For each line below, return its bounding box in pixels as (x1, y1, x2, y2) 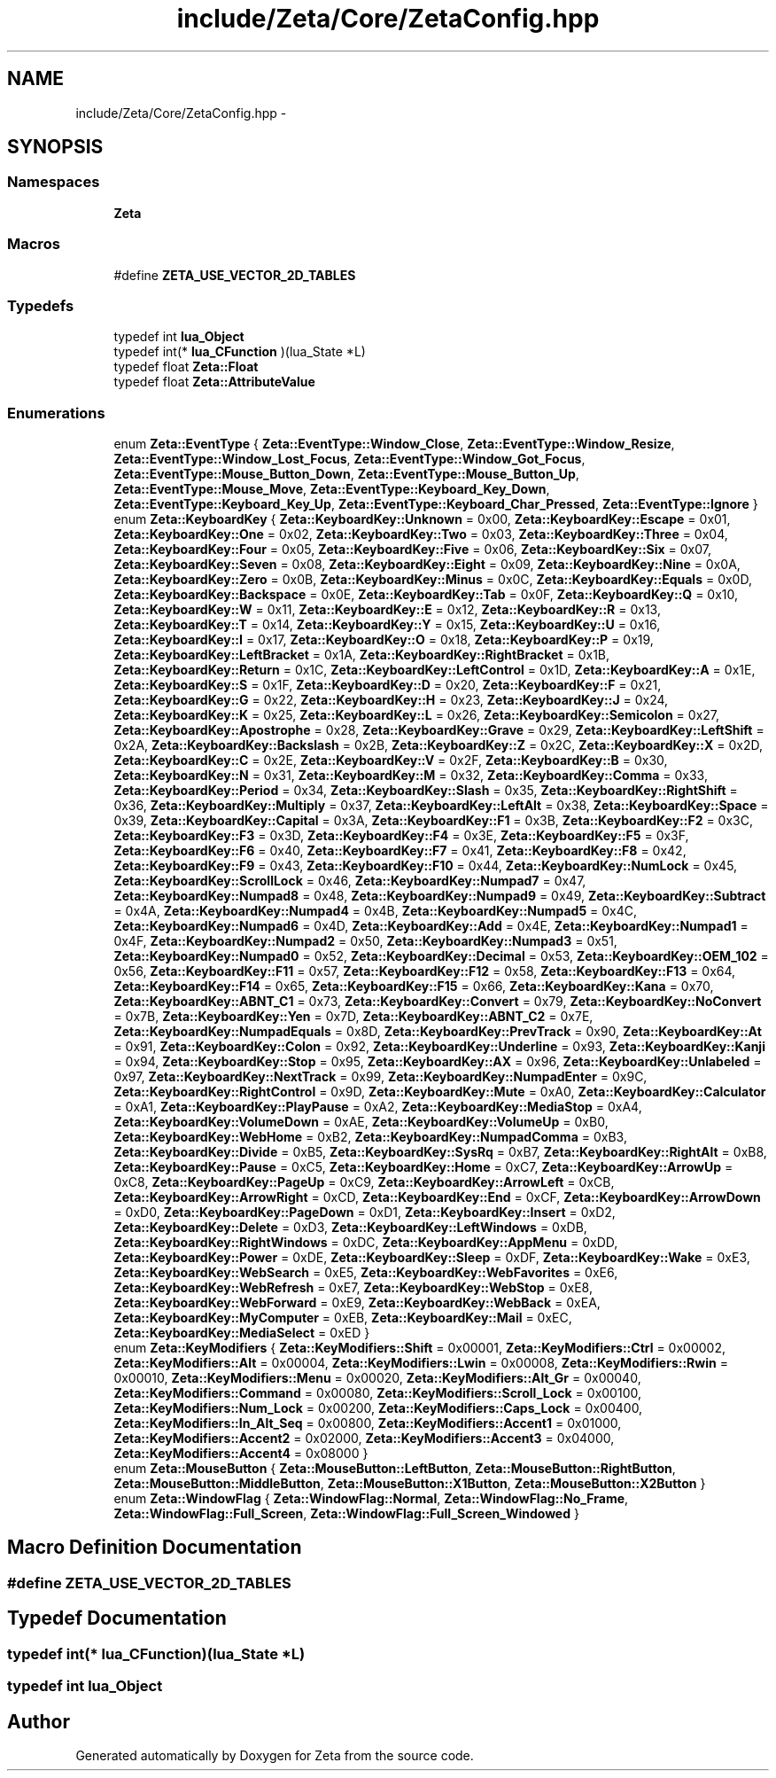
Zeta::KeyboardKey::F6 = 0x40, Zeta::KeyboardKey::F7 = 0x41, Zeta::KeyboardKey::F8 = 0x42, (113, 843, 687, 859)
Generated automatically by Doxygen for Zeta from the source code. (75, 1747, 474, 1763)
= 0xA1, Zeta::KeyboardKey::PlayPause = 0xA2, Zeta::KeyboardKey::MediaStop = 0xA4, (113, 1099, 642, 1115)
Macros (7, 235, 60, 253)
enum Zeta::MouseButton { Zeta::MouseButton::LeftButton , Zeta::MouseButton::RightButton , (113, 1461, 676, 1477)
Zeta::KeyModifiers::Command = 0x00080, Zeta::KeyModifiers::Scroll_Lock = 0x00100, (113, 1385, 641, 1401)
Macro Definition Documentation (7, 1536, 302, 1559)
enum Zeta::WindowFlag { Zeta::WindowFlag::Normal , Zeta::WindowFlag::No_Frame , (113, 1491, 629, 1507)
